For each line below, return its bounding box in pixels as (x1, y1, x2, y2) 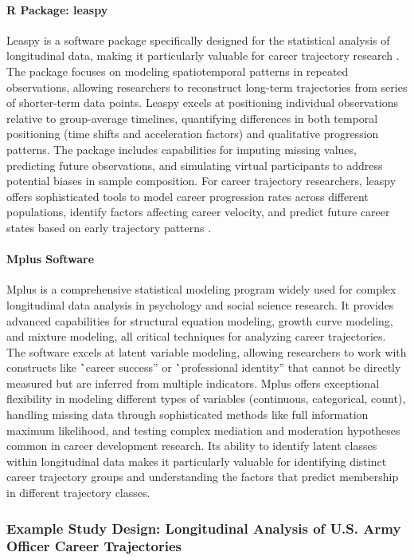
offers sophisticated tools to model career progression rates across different (6, 187, 369, 204)
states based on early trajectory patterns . (6, 219, 212, 235)
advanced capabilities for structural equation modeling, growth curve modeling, (6, 312, 393, 329)
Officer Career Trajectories (6, 536, 182, 556)
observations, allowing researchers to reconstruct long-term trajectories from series (6, 78, 408, 95)
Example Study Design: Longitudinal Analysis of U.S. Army (6, 518, 401, 538)
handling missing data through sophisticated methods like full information (6, 406, 369, 423)
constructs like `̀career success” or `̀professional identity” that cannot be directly (6, 359, 401, 376)
